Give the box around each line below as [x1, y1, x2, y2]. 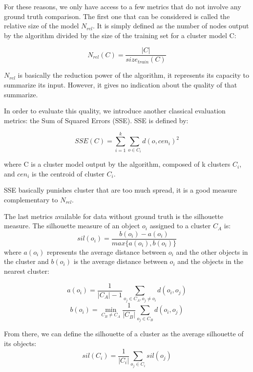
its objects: [4, 338, 37, 349]
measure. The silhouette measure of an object [4, 220, 140, 231]
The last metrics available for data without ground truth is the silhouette [4, 211, 223, 221]
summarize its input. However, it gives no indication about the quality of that [4, 80, 237, 90]
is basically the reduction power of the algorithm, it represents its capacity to [18, 70, 250, 80]
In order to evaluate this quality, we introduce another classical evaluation [4, 106, 226, 116]
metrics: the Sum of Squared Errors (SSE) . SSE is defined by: [4, 115, 189, 125]
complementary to [4, 194, 58, 204]
